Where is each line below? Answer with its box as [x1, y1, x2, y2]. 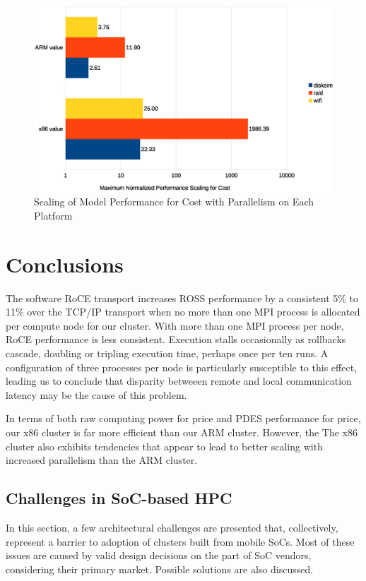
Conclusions [6, 249, 124, 278]
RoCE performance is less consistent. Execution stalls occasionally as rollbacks [6, 332, 346, 347]
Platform [34, 208, 73, 222]
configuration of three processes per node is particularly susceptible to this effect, [6, 359, 357, 374]
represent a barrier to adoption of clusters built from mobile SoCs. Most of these [6, 534, 355, 549]
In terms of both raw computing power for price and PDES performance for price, [6, 411, 361, 426]
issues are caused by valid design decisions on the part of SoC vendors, [6, 548, 312, 563]
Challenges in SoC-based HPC [6, 487, 232, 509]
